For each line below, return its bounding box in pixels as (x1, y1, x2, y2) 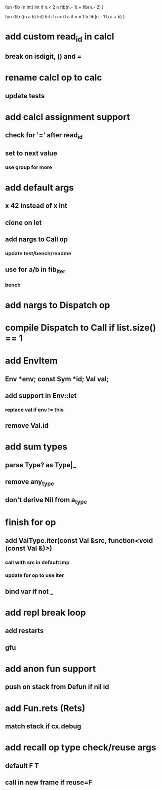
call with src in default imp (5, 559, 70, 565)
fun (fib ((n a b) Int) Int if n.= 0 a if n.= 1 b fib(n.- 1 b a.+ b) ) (5, 14, 125, 19)
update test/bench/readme (5, 250, 72, 257)
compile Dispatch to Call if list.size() (5, 322, 157, 333)
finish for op (5, 517, 56, 528)
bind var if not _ (5, 587, 53, 596)
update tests (5, 91, 45, 100)
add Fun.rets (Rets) (5, 703, 85, 714)
